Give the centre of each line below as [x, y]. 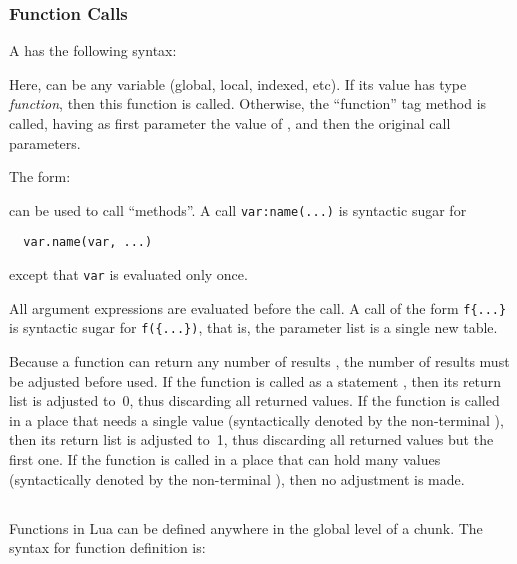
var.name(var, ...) [88, 242]
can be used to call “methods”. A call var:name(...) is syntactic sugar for [238, 209]
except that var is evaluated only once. [128, 274]
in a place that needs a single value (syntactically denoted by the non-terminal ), [256, 419]
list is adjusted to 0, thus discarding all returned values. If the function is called [254, 400]
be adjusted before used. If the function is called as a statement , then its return [255, 380]
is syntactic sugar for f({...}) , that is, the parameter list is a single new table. [253, 327]
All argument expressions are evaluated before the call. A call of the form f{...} [258, 307]
